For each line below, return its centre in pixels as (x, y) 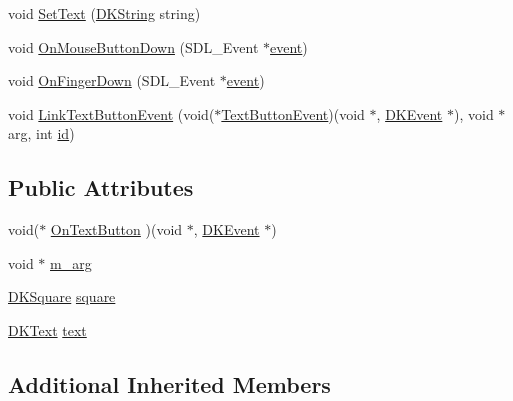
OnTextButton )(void (116, 229)
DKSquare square (62, 296)
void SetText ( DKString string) (104, 13)
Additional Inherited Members (169, 383)
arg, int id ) (41, 133)
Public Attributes (101, 187)
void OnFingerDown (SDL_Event (112, 80)
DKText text (47, 329)
